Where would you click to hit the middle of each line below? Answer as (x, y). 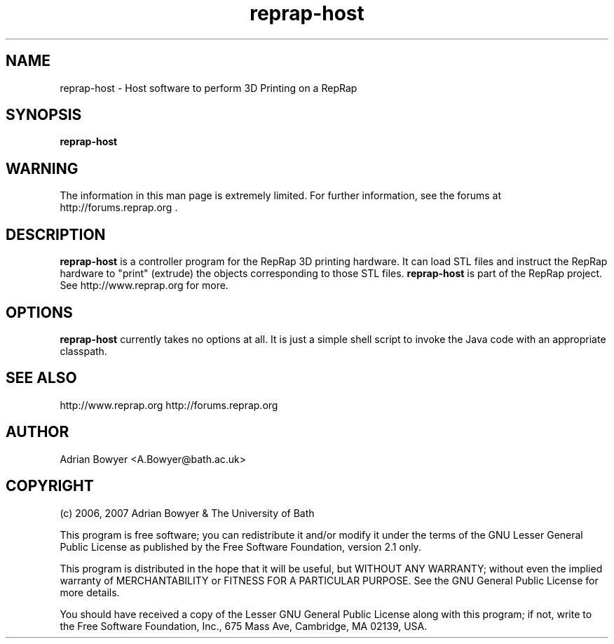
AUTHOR (37, 432)
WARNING (42, 168)
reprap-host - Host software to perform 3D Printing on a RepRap (209, 88)
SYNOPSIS (44, 115)
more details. (90, 592)
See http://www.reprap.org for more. (144, 286)
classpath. (83, 351)
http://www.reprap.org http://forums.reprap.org (169, 405)
